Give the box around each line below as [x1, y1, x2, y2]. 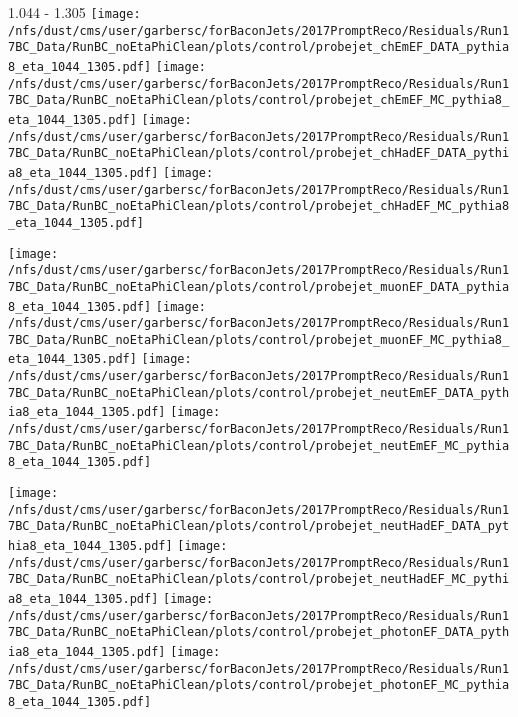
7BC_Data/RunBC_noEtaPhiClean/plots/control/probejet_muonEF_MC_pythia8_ [8, 332, 510, 347]
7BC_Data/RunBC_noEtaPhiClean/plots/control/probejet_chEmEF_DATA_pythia [8, 40, 510, 55]
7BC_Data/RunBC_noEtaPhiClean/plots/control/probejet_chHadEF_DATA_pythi [8, 146, 510, 161]
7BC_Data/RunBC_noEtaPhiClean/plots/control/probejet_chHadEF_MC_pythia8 [8, 199, 510, 214]
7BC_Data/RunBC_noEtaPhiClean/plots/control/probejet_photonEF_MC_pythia [8, 678, 510, 693]
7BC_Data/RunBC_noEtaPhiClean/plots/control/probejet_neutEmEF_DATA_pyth [8, 385, 510, 400]
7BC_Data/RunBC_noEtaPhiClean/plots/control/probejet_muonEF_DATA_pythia [8, 279, 510, 294]
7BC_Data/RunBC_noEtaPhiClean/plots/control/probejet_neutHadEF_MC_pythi [8, 572, 510, 587]
